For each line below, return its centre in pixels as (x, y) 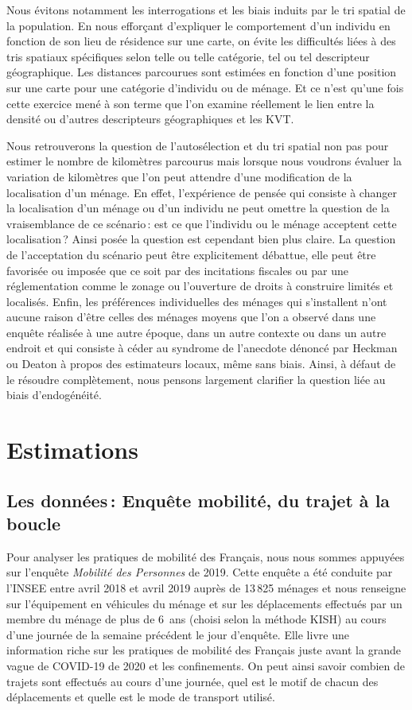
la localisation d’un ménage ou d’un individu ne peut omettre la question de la (198, 208)
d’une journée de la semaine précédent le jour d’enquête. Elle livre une (178, 634)
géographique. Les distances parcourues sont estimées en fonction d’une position (202, 72)
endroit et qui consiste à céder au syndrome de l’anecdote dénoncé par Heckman (202, 348)
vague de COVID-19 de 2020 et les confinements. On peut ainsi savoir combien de (206, 665)
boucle (34, 523)
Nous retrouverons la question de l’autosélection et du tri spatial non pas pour (198, 145)
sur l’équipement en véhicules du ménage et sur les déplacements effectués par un (204, 603)
